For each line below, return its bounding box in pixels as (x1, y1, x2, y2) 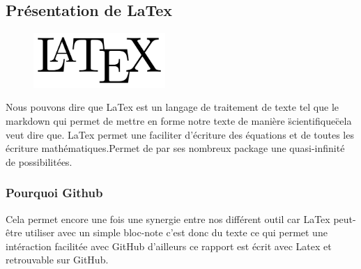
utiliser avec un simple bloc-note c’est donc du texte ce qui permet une (25, 225, 328, 240)
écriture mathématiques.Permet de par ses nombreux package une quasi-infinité (6, 141, 345, 155)
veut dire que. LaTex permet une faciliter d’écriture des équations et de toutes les (6, 127, 354, 141)
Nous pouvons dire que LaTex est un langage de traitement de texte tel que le (6, 100, 339, 114)
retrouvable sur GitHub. (6, 252, 109, 267)
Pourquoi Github (6, 184, 103, 201)
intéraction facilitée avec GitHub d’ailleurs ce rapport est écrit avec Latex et (6, 238, 332, 253)
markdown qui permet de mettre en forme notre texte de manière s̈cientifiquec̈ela (6, 114, 352, 128)
